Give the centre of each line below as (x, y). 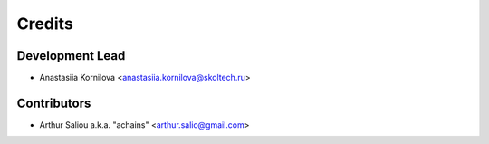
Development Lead (71, 56)
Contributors (54, 103)
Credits (45, 24)
